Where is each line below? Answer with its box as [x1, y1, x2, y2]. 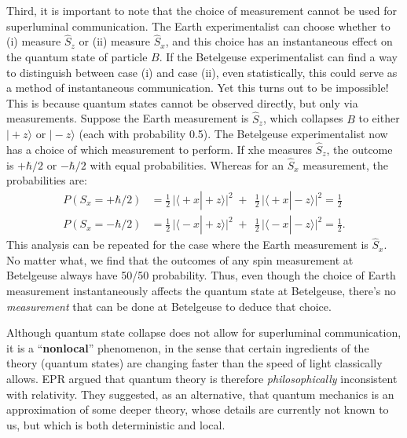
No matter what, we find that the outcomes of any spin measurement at [6, 251, 354, 268]
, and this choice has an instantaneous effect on [165, 33, 393, 49]
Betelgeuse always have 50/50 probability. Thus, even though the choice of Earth [6, 267, 396, 283]
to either [358, 110, 400, 126]
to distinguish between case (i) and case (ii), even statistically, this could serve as [6, 64, 398, 80]
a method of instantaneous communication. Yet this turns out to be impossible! [6, 79, 389, 96]
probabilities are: [6, 172, 87, 188]
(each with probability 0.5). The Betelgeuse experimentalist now [79, 126, 388, 142]
